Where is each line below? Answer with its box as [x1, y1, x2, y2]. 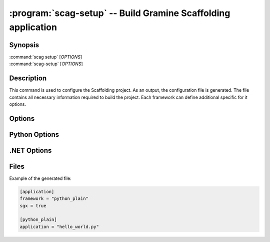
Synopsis [9, 41, 39, 49]
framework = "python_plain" [19, 196, 88, 201]
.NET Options [9, 146, 52, 155]
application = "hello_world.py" [19, 223, 99, 229]
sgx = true [19, 203, 46, 208]
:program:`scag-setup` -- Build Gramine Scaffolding [9, 8, 230, 19]
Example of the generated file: [9, 175, 72, 181]
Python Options [9, 130, 59, 139]
